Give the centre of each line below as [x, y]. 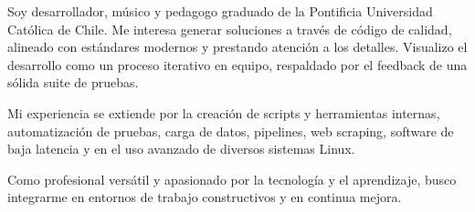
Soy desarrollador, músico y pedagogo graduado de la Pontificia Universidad [220, 11]
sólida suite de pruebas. [73, 82]
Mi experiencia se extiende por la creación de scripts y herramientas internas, [224, 112]
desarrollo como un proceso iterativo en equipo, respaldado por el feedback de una [237, 64]
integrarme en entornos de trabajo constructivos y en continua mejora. [205, 197]
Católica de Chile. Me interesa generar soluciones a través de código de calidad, [230, 29]
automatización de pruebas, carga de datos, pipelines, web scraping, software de [231, 131]
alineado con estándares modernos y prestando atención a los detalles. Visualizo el [237, 47]
